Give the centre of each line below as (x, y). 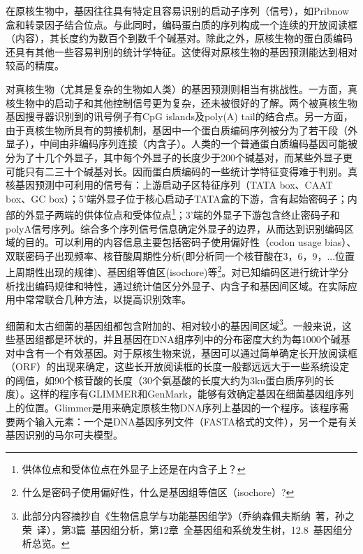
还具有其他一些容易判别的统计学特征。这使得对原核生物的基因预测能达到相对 (181, 51)
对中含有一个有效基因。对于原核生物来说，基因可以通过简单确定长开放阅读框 (181, 352)
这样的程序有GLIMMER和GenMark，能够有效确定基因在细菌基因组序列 (192, 394)
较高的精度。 (35, 65)
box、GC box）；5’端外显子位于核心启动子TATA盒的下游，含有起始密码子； (177, 198)
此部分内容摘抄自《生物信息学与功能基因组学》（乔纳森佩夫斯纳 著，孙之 (188, 515)
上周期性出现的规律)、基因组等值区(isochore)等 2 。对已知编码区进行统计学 (172, 271)
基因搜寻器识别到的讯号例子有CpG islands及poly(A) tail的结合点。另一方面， (179, 116)
